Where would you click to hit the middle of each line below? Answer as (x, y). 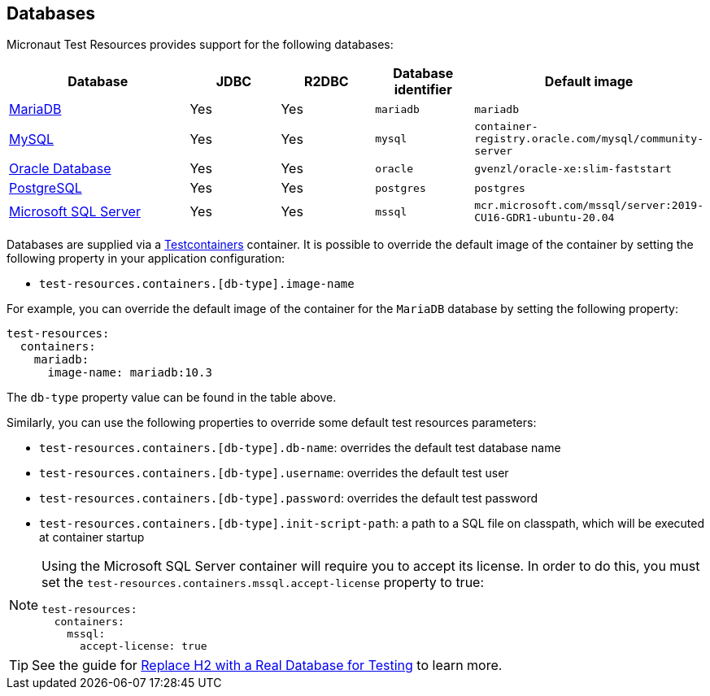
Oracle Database (60, 169)
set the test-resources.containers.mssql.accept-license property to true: (263, 583)
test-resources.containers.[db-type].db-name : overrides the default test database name (300, 448)
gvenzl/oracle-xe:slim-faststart (573, 168)
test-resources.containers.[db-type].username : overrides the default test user (274, 473)
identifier (423, 90)
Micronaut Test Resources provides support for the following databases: (200, 45)
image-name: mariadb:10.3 (130, 373)
